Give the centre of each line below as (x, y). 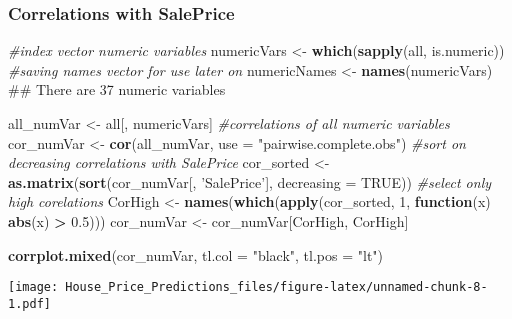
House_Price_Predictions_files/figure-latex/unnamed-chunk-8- (276, 287)
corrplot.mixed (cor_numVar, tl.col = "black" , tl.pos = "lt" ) (196, 254)
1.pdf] (29, 303)
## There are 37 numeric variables (117, 89)
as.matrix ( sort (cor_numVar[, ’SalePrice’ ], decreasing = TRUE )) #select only (250, 181)
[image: (33, 287)
